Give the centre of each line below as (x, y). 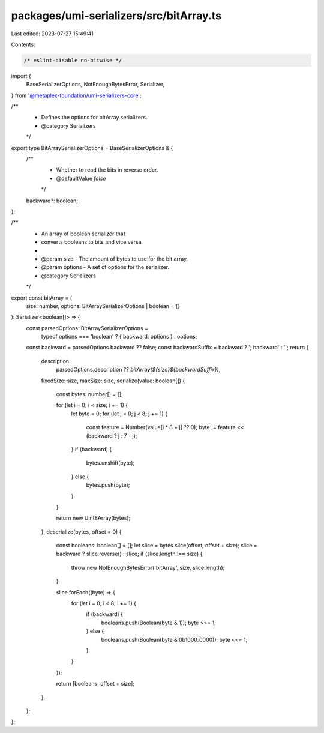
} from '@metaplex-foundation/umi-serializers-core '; (76, 95)
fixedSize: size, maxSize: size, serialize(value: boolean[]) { (113, 381)
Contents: (23, 44)
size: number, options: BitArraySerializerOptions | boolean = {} (103, 306)
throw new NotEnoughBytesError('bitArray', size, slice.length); (148, 567)
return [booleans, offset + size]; (95, 684)
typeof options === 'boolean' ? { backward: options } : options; (119, 337)
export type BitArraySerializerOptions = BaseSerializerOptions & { (92, 148)
